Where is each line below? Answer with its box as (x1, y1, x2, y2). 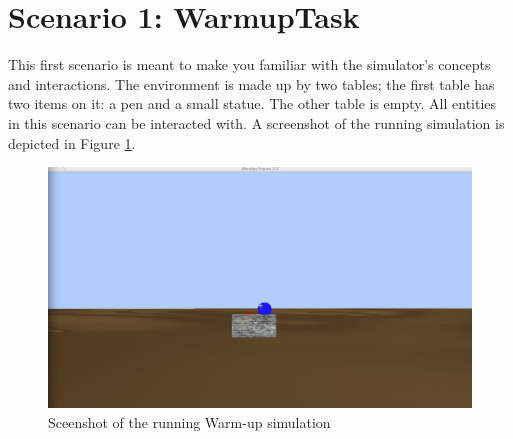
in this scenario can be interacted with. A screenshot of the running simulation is (8, 112, 505, 133)
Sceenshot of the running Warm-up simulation (48, 412, 331, 433)
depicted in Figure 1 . (8, 132, 136, 153)
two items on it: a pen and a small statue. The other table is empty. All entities (8, 93, 497, 114)
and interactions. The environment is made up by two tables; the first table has (8, 73, 495, 94)
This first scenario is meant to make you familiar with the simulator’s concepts (8, 54, 491, 75)
